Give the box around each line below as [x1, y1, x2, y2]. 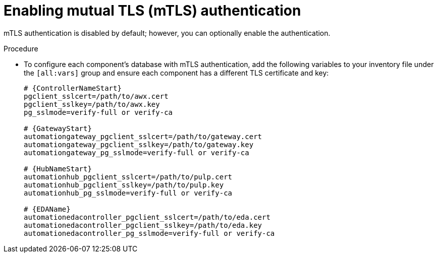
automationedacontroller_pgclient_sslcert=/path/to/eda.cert [24, 213, 270, 221]
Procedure [4, 44, 38, 53]
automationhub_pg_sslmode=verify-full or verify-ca [24, 188, 233, 197]
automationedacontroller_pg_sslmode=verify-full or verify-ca [24, 229, 275, 237]
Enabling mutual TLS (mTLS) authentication [4, 2, 301, 19]
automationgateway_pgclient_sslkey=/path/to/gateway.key [24, 140, 254, 149]
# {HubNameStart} [24, 164, 92, 173]
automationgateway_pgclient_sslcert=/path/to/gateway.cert [24, 132, 262, 141]
